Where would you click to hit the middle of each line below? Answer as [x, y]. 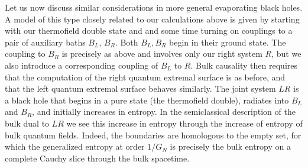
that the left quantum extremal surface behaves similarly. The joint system [140, 88]
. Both [127, 42]
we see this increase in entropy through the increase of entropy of [184, 123]
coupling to [25, 54]
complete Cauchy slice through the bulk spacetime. [97, 158]
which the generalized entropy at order [75, 146]
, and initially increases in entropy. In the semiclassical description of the [164, 112]
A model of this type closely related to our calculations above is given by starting [152, 19]
